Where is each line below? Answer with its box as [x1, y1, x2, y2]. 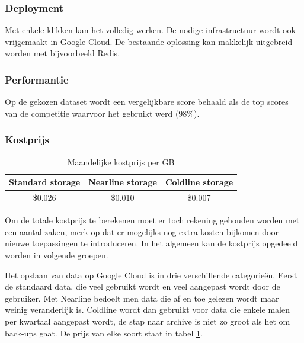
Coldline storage [165, 176, 233, 188]
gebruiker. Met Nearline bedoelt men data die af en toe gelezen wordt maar [5, 291, 279, 304]
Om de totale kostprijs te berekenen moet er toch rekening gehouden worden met [5, 214, 300, 226]
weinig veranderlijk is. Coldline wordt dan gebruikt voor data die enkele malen [5, 303, 290, 316]
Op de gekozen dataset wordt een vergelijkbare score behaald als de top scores [5, 95, 289, 108]
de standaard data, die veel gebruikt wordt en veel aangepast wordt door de [5, 280, 280, 293]
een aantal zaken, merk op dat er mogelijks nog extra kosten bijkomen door [5, 225, 279, 238]
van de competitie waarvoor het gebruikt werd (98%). [5, 107, 200, 119]
